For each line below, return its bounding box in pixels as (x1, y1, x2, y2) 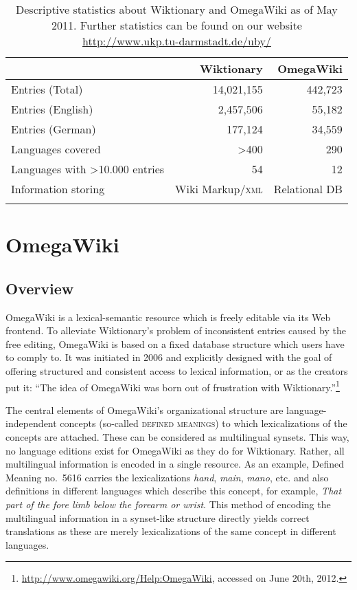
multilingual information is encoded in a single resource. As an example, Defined (5, 457, 344, 471)
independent (5, 416, 57, 430)
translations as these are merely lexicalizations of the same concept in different (5, 524, 336, 538)
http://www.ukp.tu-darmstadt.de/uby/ (82, 33, 271, 49)
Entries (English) (11, 101, 93, 117)
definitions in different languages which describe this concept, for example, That (5, 483, 342, 498)
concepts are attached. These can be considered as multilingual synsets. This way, (5, 429, 349, 444)
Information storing (11, 181, 105, 197)
